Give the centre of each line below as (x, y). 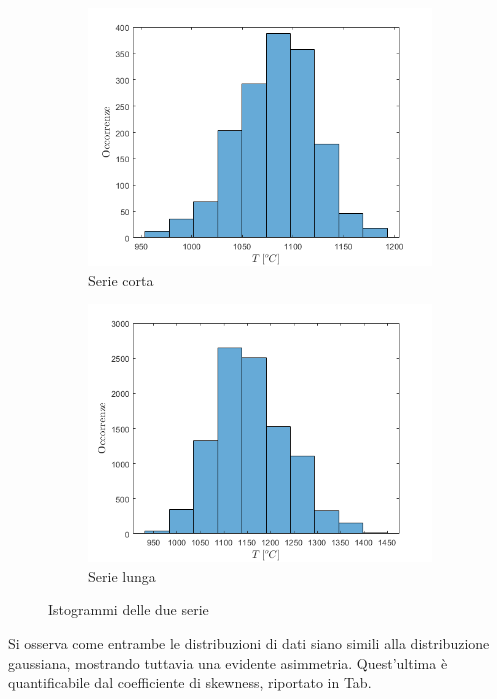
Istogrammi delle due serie (128, 609)
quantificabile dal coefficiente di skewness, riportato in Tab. (190, 682)
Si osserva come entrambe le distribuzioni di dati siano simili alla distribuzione (249, 642)
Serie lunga (122, 575)
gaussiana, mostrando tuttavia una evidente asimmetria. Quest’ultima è (228, 662)
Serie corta (121, 279)
